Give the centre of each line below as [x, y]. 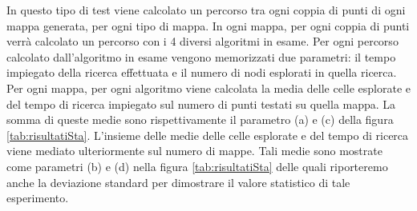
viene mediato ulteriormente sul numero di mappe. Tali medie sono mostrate [194, 151]
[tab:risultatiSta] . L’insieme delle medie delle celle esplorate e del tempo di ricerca [208, 135]
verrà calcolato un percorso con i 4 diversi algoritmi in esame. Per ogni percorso [202, 41]
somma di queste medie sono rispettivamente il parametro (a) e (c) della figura [200, 119]
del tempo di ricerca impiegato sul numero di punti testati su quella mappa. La [201, 104]
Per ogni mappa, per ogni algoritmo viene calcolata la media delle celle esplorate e [208, 88]
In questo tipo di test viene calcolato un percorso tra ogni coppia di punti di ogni [206, 10]
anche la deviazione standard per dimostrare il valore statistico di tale [178, 182]
